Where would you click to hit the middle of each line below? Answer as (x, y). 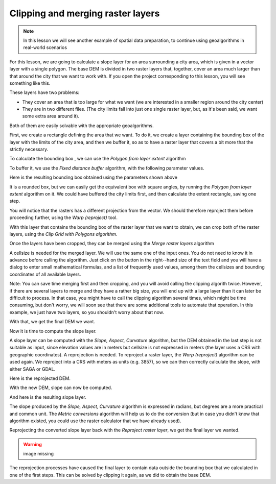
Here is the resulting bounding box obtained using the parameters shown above (93, 177)
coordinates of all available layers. (45, 274)
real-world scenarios (45, 47)
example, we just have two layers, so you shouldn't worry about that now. (87, 312)
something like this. (30, 83)
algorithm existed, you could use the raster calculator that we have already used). (95, 421)
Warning (32, 444)
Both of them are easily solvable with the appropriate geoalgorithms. (82, 126)
